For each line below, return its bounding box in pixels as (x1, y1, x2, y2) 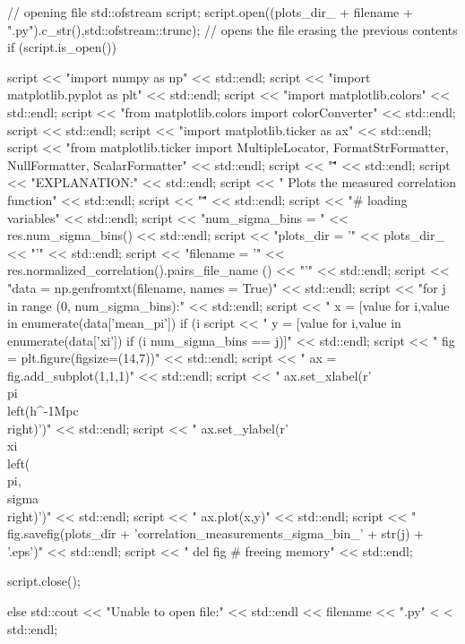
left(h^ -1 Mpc (7, 401, 79, 420)
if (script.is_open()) (7, 38, 116, 56)
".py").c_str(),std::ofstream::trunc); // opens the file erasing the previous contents (7, 20, 458, 39)
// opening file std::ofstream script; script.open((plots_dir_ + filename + (7, 3, 413, 21)
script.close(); (7, 571, 81, 590)
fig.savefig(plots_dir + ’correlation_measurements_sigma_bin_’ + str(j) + (7, 524, 425, 543)
